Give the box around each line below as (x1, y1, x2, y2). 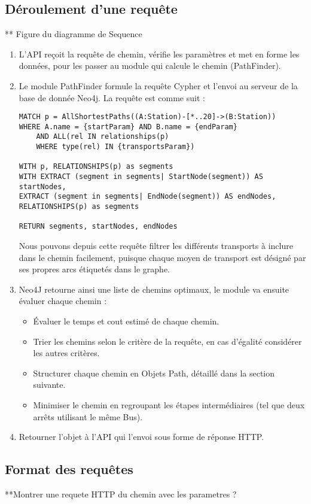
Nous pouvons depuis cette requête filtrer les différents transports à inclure (19, 239, 293, 252)
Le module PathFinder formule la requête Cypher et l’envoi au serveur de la (19, 79, 298, 92)
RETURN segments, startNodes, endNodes (19, 222, 178, 231)
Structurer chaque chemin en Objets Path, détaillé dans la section (33, 366, 275, 379)
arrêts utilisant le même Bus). (33, 410, 143, 423)
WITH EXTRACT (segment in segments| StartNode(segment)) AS (19, 172, 263, 181)
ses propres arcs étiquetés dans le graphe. (19, 263, 170, 275)
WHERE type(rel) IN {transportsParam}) (36, 142, 195, 151)
